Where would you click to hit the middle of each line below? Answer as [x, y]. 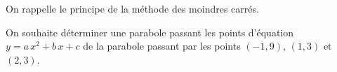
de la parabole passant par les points [162, 46]
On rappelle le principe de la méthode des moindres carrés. [132, 8]
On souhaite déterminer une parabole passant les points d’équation [150, 32]
